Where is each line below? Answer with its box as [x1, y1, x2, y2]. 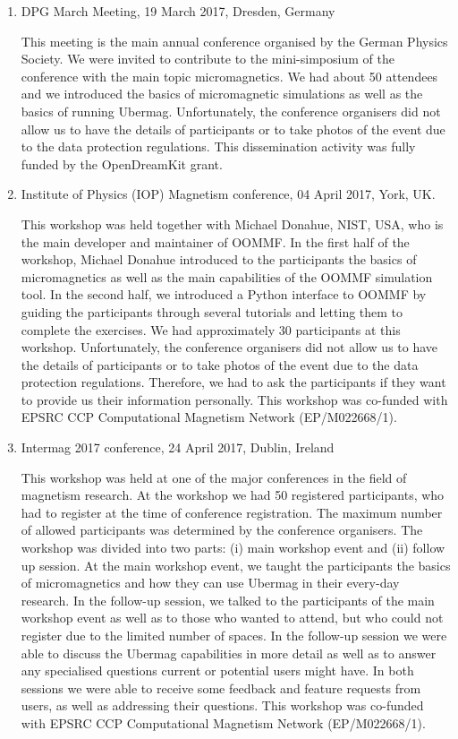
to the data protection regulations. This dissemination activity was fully [21, 137, 416, 156]
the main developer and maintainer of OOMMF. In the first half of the [21, 232, 410, 251]
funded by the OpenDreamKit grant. [21, 154, 223, 173]
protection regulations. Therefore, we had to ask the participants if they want [21, 373, 446, 391]
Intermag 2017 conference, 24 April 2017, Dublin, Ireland [21, 438, 335, 457]
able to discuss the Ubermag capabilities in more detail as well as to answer [21, 643, 437, 662]
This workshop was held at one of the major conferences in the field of [21, 468, 407, 486]
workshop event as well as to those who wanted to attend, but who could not [21, 608, 444, 627]
